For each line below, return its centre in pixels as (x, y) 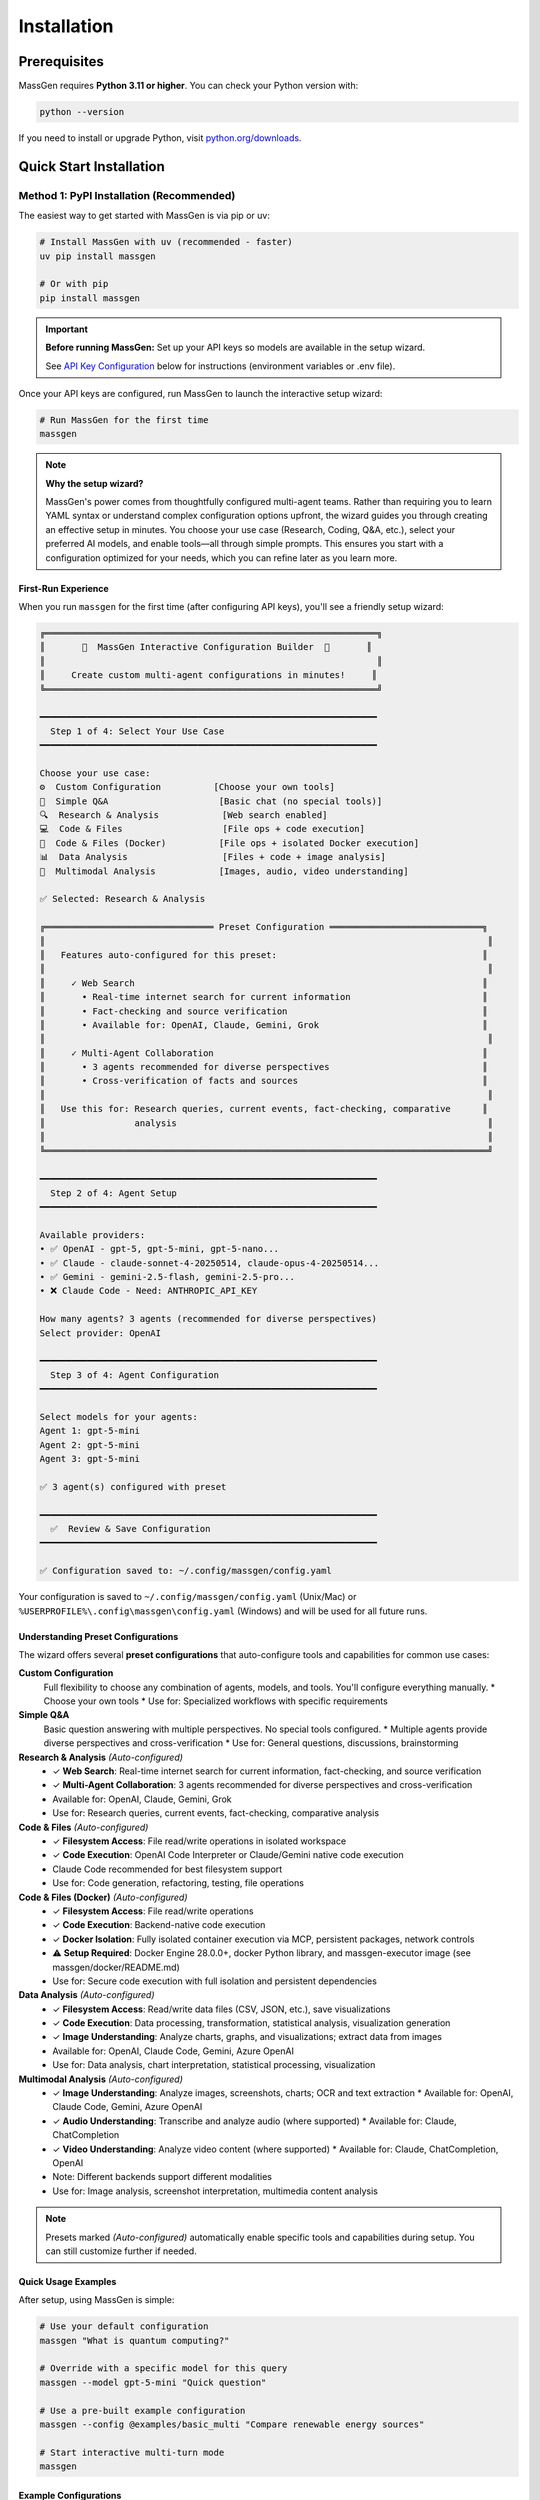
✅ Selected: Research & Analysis (122, 899)
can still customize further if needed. (121, 2251)
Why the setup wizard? (94, 483)
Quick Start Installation (91, 166)
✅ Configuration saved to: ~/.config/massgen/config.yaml (185, 1571)
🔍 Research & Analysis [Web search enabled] (183, 815)
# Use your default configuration (124, 2326)
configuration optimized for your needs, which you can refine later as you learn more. (221, 557)
